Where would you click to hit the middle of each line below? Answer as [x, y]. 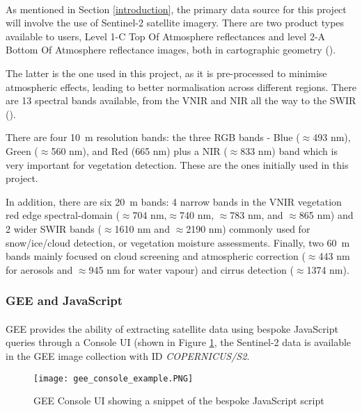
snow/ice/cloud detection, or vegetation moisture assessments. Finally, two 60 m [178, 242]
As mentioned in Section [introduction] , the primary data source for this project [176, 9]
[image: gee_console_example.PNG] [113, 378]
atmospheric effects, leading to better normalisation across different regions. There [181, 86]
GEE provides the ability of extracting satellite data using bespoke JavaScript [172, 328]
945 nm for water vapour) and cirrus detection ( [191, 269]
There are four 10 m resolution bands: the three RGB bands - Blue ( [153, 137]
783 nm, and [257, 215]
